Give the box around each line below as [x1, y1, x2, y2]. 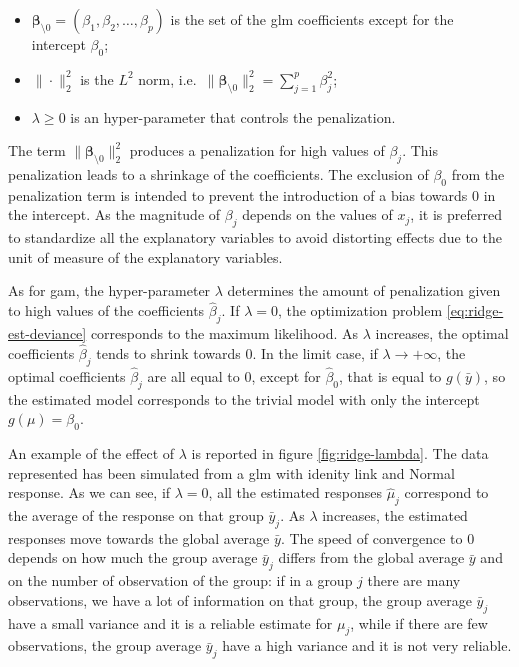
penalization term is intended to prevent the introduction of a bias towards [8, 184, 468, 205]
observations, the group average [8, 635, 202, 656]
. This [402, 140, 439, 161]
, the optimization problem [277, 300, 443, 321]
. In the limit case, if [252, 342, 378, 363]
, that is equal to [339, 365, 442, 386]
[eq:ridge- [446, 300, 504, 321]
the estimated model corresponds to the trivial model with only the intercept [8, 388, 480, 409]
